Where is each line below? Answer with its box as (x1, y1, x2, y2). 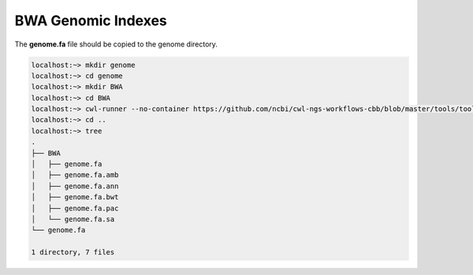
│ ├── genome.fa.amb (31, 170, 119, 180)
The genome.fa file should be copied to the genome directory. (14, 39, 218, 49)
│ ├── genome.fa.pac (31, 203, 119, 213)
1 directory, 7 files (31, 248, 115, 257)
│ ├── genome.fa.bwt (31, 193, 119, 202)
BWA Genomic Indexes (14, 12, 167, 29)
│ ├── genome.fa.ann (31, 181, 119, 191)
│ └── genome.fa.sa (31, 215, 115, 224)
